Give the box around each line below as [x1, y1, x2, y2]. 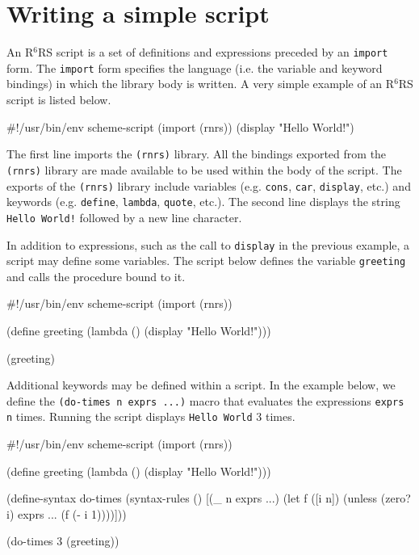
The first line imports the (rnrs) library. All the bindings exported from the [6, 145, 387, 162]
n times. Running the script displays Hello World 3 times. [6, 408, 295, 425]
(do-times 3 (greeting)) [6, 532, 119, 549]
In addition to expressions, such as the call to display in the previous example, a [6, 236, 410, 253]
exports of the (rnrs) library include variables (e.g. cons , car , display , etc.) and [6, 177, 411, 194]
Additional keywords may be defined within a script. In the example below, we [6, 376, 396, 393]
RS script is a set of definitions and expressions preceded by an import [37, 44, 388, 61]
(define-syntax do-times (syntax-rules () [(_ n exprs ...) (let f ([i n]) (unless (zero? [6, 490, 411, 507]
